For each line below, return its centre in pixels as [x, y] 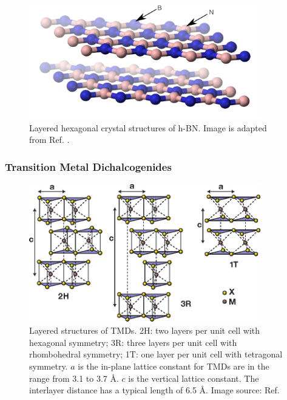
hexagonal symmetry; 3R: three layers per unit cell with [133, 342]
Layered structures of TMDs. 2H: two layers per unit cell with [145, 330]
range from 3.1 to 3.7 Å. [74, 378]
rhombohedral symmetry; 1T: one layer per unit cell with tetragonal [156, 354]
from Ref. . [49, 140]
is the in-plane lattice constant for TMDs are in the [174, 366]
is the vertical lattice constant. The [194, 378]
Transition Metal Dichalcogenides [88, 166]
